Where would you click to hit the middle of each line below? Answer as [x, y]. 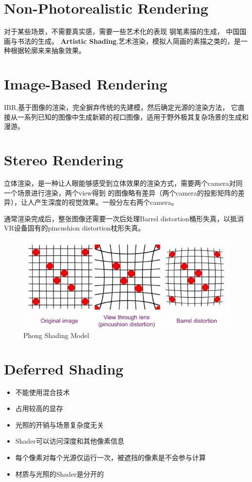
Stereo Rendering [64, 160]
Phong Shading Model [56, 335]
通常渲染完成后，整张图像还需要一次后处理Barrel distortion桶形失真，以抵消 [124, 218]
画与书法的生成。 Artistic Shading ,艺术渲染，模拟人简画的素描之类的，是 [122, 41]
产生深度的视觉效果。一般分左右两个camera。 [106, 202]
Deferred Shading [64, 368]
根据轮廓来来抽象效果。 [48, 50]
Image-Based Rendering [86, 84]
